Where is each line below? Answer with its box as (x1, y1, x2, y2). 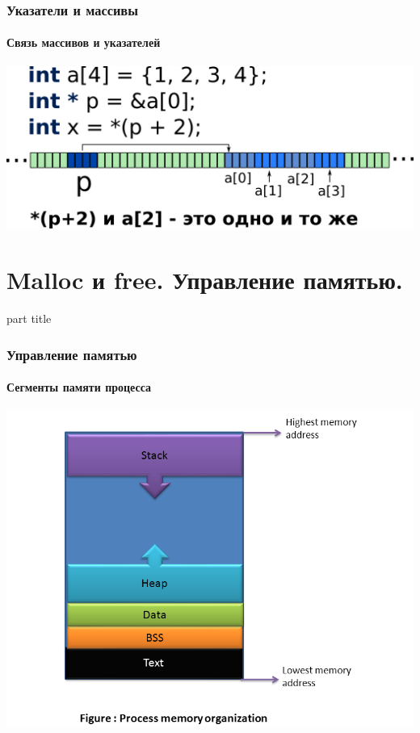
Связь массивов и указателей (6, 34, 161, 51)
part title (6, 310, 52, 327)
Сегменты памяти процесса (6, 379, 152, 396)
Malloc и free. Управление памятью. (6, 263, 403, 296)
